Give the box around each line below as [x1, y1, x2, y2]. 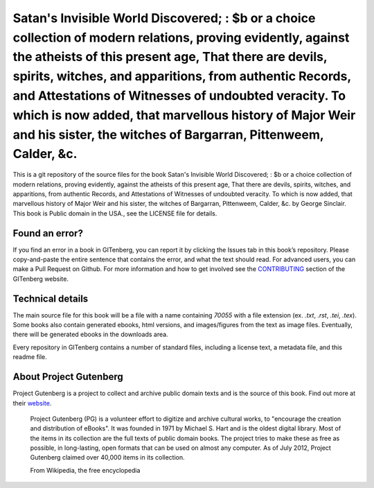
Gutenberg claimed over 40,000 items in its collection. [30, 453, 185, 462]
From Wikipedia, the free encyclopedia [30, 466, 141, 474]
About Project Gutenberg [12, 371, 124, 383]
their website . [12, 399, 52, 407]
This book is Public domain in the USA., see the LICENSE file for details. [12, 209, 217, 218]
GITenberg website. [12, 274, 69, 283]
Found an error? [12, 227, 83, 239]
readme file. [12, 353, 48, 361]
